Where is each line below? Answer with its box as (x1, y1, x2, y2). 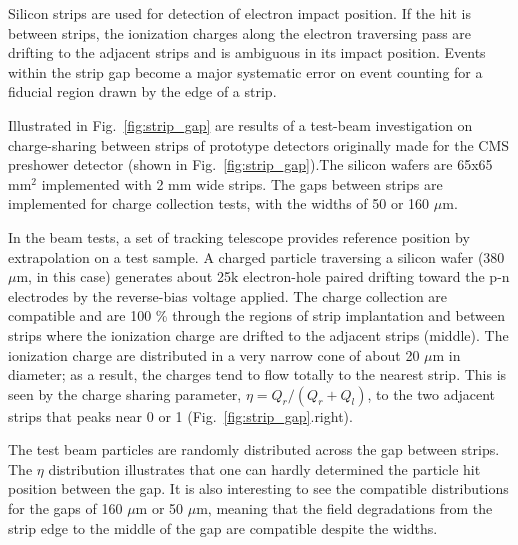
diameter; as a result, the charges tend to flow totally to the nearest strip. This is (8, 364, 507, 385)
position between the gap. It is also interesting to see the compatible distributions (8, 478, 509, 499)
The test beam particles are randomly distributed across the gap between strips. (8, 439, 500, 460)
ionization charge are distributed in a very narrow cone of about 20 (8, 344, 420, 365)
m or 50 (135, 498, 184, 519)
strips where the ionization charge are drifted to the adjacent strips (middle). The (8, 324, 509, 345)
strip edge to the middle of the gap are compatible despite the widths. (8, 517, 438, 538)
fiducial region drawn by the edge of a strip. (8, 81, 277, 102)
